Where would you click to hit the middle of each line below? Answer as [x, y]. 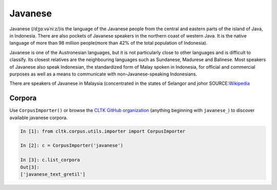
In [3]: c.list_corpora [50, 160]
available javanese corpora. [38, 118]
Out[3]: [30, 167]
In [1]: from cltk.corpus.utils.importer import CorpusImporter [103, 131]
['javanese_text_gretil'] [53, 174]
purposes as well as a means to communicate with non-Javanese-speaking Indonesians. [103, 74]
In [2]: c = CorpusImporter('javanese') [72, 146]
